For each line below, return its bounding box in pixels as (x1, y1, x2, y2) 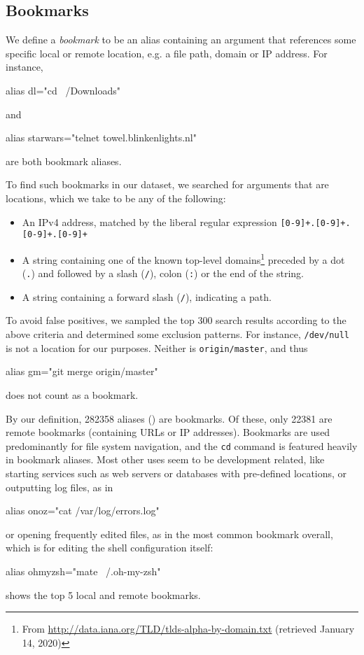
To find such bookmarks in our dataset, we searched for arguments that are (6, 177, 329, 192)
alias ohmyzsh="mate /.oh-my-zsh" (6, 563, 161, 578)
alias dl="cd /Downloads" (6, 83, 121, 97)
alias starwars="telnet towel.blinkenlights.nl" (6, 130, 197, 145)
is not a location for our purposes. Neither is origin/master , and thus (6, 340, 308, 355)
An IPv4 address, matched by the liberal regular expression (22, 214, 277, 229)
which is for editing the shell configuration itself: (6, 540, 213, 555)
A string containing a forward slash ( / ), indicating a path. (22, 289, 272, 304)
